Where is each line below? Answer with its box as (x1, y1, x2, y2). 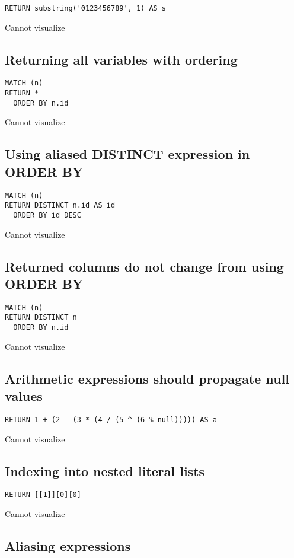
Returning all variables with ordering (5, 50, 238, 68)
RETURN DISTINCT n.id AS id (5, 201, 116, 210)
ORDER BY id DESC (13, 211, 81, 219)
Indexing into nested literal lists (5, 461, 205, 480)
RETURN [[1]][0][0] (5, 490, 81, 499)
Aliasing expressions (5, 537, 131, 555)
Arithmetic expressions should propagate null (5, 369, 289, 387)
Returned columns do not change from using (5, 257, 284, 275)
